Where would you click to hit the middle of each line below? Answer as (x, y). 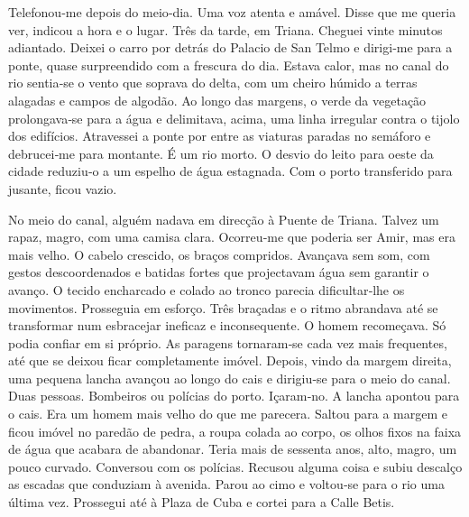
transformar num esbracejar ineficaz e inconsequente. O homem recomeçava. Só (227, 325)
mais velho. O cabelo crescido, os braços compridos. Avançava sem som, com (219, 254)
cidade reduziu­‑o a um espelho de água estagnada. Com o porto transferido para (230, 171)
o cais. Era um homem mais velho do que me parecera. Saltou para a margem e (228, 414)
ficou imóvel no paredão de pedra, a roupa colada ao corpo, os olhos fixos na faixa (235, 431)
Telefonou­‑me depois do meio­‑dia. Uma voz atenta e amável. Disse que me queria (232, 12)
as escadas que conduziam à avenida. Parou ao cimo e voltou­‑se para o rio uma (226, 484)
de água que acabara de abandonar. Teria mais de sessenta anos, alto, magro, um (233, 449)
